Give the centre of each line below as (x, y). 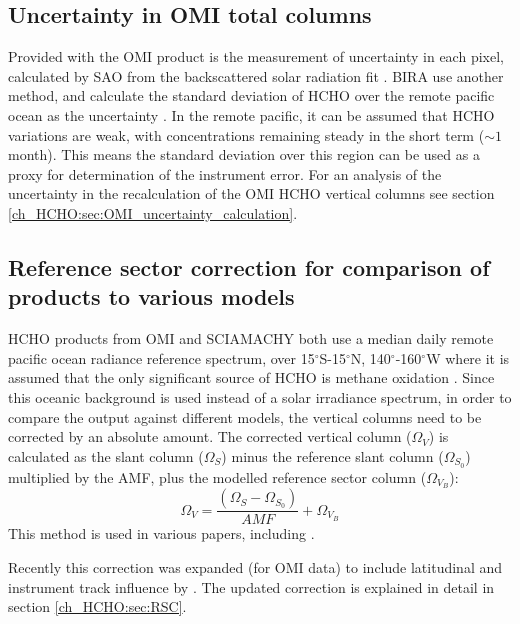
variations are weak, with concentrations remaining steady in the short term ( (246, 134)
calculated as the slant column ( (106, 455)
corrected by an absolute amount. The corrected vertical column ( (210, 436)
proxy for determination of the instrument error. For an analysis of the (225, 173)
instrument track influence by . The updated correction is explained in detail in (251, 586)
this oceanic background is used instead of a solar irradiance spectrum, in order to (260, 396)
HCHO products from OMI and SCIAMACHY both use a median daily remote (251, 338)
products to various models (151, 296)
